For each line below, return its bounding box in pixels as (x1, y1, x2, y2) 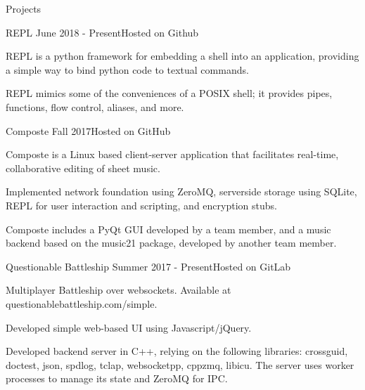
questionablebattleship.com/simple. (6, 296, 158, 311)
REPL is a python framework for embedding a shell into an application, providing (6, 48, 359, 63)
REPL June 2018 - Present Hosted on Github (6, 25, 199, 39)
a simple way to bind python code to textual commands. (6, 62, 249, 77)
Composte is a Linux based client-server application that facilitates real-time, (6, 147, 339, 162)
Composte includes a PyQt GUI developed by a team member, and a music (6, 221, 331, 236)
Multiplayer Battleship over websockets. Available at (6, 282, 231, 297)
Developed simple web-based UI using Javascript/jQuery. (6, 320, 252, 334)
